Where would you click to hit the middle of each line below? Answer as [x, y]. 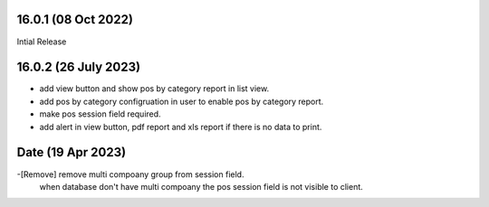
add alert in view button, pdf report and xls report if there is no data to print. [181, 127]
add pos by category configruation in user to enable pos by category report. [182, 101]
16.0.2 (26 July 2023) [78, 67]
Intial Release [42, 42]
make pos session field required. [101, 114]
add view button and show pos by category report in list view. [154, 89]
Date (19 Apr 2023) [72, 152]
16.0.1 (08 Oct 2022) [75, 19]
